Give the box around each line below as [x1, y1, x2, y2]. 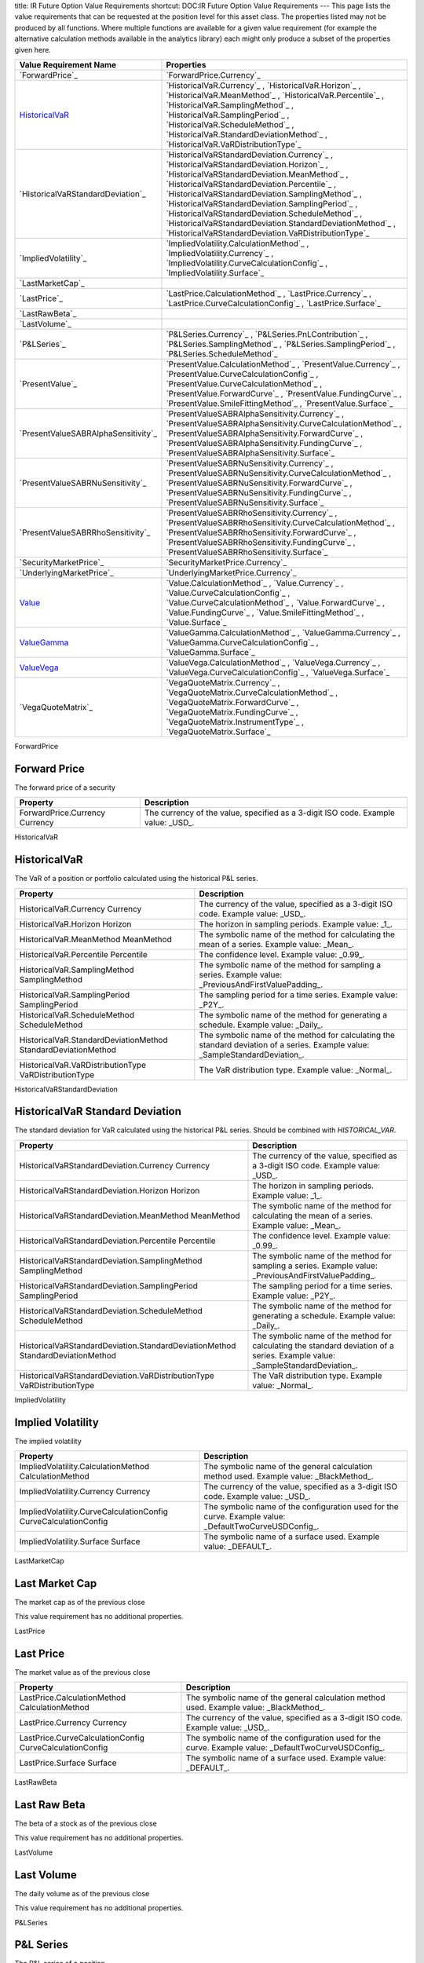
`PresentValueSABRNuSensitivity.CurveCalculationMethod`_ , [166, 467, 392, 478]
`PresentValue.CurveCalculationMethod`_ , [166, 378, 323, 389]
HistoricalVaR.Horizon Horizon [19, 919, 132, 930]
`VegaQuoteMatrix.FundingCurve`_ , [166, 707, 298, 718]
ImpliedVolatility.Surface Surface [19, 1536, 141, 1547]
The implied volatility [14, 1436, 82, 1446]
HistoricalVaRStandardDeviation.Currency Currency [19, 1160, 210, 1171]
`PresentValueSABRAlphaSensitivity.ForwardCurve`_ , [166, 428, 364, 439]
